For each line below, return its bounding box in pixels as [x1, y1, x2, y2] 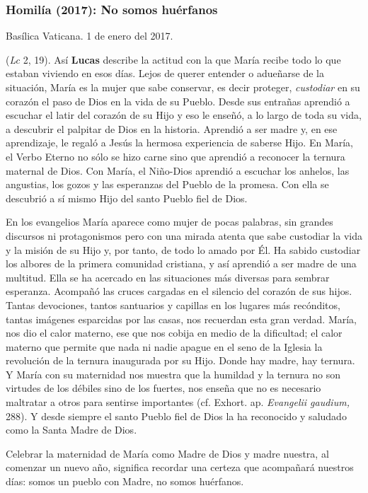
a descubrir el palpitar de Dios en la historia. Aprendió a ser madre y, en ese [6, 121, 338, 136]
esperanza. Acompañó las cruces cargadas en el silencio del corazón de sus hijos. [6, 284, 352, 298]
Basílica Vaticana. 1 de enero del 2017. [6, 28, 173, 43]
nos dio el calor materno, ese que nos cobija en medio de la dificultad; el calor [6, 325, 343, 340]
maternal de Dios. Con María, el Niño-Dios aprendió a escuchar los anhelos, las [6, 163, 350, 178]
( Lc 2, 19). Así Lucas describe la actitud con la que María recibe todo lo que [6, 52, 341, 66]
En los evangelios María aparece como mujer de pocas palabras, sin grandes [6, 214, 333, 229]
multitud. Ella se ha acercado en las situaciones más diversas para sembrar [6, 269, 330, 284]
